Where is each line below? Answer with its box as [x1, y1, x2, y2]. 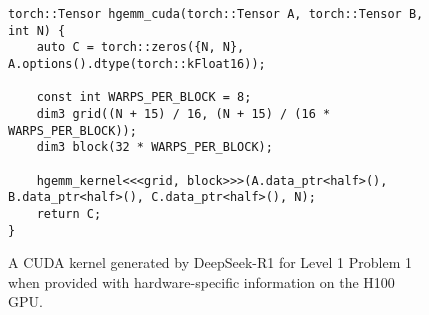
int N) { [8, 23, 66, 38]
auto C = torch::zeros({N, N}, [36, 40, 245, 55]
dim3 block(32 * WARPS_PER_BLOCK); [36, 140, 273, 155]
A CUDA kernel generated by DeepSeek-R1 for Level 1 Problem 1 [8, 252, 412, 273]
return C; [36, 206, 102, 221]
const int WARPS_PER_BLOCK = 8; [36, 90, 252, 105]
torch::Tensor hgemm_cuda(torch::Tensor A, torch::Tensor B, [8, 7, 424, 21]
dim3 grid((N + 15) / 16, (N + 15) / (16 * [36, 106, 331, 121]
